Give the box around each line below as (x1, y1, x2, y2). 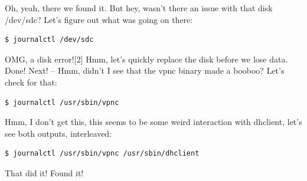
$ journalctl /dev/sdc (5, 35, 94, 44)
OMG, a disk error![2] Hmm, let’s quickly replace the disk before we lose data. (5, 52, 288, 65)
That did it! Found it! (5, 166, 84, 179)
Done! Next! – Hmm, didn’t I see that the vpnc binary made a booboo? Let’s (5, 64, 285, 77)
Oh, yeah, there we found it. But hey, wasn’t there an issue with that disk (5, 2, 273, 14)
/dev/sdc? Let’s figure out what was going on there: (5, 13, 193, 25)
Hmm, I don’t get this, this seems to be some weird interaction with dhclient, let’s (5, 116, 302, 128)
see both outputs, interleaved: (5, 127, 112, 139)
